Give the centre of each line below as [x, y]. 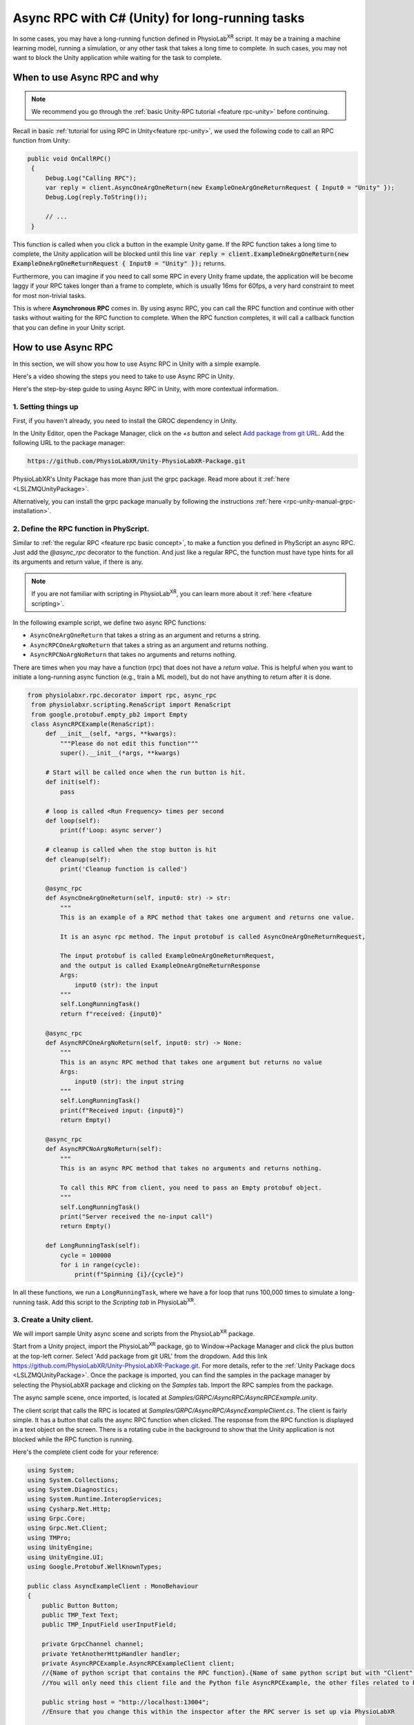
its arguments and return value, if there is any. [78, 562]
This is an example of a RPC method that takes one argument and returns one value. [207, 917]
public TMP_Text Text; [80, 1615]
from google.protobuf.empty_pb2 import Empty [109, 714]
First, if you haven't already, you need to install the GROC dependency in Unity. [125, 420]
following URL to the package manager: [69, 443]
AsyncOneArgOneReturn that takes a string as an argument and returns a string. [145, 635]
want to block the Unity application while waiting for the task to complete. [117, 58]
